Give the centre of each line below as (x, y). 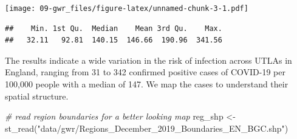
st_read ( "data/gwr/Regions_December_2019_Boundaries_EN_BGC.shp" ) (147, 128)
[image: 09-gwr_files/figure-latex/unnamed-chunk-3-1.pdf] (127, 8)
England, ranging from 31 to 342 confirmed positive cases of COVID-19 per (145, 72)
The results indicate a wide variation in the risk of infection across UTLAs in (148, 60)
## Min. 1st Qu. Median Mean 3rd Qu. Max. (114, 28)
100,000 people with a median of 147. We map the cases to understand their (147, 84)
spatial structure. (37, 96)
